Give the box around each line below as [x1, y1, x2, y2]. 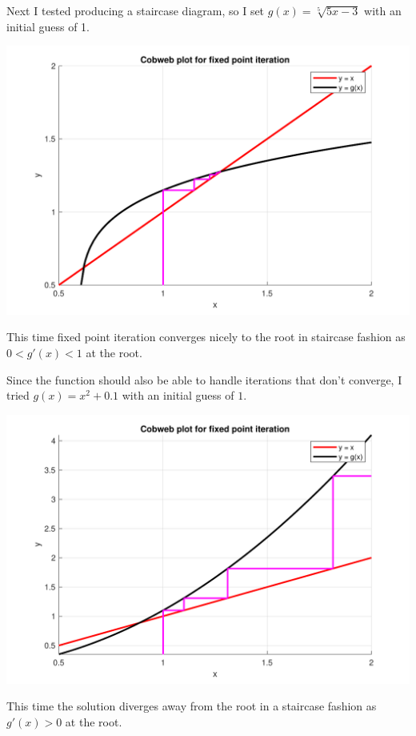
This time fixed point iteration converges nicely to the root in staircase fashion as [6, 328, 406, 345]
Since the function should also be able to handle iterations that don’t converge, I [6, 371, 402, 388]
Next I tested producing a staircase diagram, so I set [6, 2, 265, 18]
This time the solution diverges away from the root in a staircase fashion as [6, 698, 377, 714]
